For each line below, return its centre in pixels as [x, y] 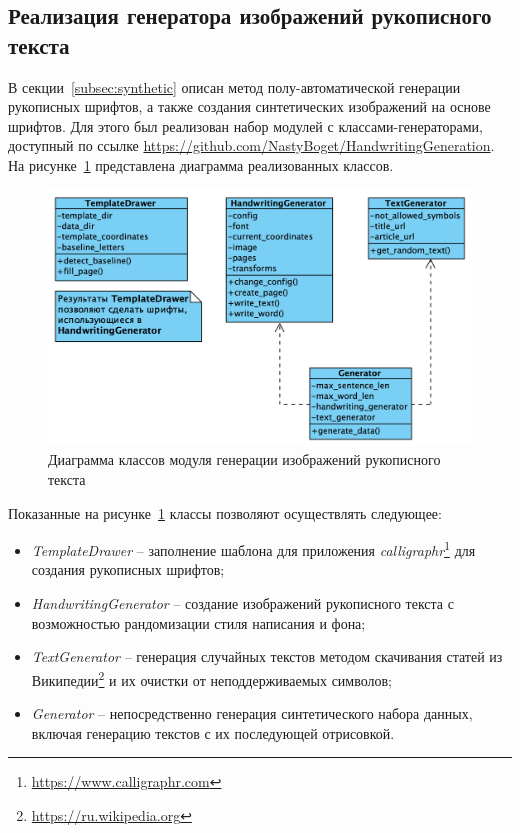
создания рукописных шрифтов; [128, 569]
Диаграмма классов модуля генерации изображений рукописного [244, 459]
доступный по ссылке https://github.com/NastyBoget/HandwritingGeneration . [251, 145]
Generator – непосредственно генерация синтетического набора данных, [252, 713]
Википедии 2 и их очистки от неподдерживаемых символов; [212, 678]
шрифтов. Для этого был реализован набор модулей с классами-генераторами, [245, 125]
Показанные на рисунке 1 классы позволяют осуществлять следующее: [225, 512]
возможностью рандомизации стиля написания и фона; [198, 622]
